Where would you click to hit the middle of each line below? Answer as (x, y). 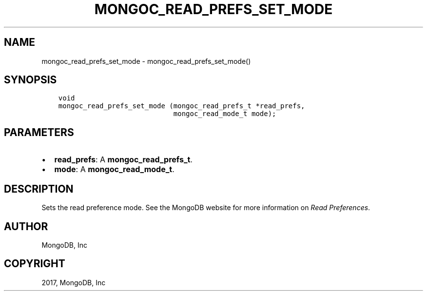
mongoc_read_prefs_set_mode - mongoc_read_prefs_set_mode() (146, 61)
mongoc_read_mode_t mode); (225, 114)
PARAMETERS (39, 132)
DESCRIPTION (39, 189)
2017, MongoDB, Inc (74, 282)
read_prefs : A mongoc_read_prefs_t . (123, 160)
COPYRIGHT (35, 264)
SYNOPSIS (30, 80)
